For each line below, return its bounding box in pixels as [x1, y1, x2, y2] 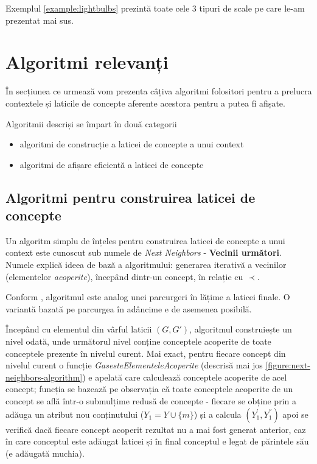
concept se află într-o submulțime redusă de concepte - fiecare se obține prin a [5, 395, 296, 407]
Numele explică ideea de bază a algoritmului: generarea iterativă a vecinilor [5, 258, 287, 271]
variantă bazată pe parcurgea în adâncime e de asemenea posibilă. [5, 302, 252, 315]
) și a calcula [193, 407, 242, 420]
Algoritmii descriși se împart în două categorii [5, 117, 177, 130]
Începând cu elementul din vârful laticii [5, 323, 152, 336]
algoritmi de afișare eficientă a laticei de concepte [19, 158, 204, 170]
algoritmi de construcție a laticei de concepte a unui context [19, 138, 244, 150]
